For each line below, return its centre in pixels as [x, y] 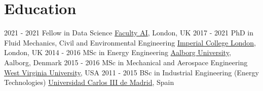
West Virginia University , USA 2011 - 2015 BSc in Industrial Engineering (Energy [131, 72]
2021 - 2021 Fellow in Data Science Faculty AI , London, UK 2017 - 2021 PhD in [129, 33]
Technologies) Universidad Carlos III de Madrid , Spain [89, 82]
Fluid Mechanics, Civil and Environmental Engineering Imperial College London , [130, 42]
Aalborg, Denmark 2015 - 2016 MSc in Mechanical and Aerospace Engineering [126, 62]
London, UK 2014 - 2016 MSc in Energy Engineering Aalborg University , [118, 52]
